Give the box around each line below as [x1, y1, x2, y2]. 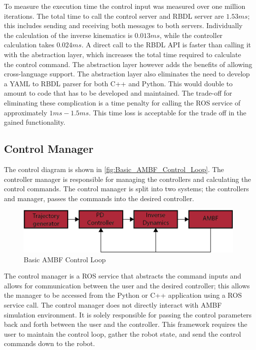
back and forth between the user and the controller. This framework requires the [4, 319, 248, 329]
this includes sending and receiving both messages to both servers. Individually [4, 20, 243, 31]
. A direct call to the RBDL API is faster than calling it [81, 39, 251, 50]
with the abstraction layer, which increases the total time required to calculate [4, 49, 241, 59]
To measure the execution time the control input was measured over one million [4, 1, 246, 11]
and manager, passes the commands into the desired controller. [4, 193, 194, 203]
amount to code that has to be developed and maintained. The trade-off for [4, 88, 232, 98]
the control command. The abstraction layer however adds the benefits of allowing [4, 59, 253, 69]
